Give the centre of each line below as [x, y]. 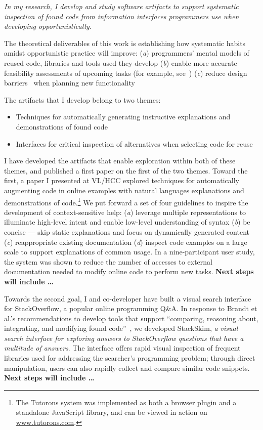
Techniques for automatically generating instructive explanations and [123, 117]
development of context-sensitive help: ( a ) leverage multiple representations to [125, 212]
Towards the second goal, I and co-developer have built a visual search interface [128, 298]
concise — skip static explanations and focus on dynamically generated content [127, 231]
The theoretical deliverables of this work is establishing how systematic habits [125, 43]
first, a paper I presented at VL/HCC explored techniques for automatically [122, 180]
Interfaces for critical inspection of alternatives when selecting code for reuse [134, 143]
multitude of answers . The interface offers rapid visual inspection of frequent [122, 348]
